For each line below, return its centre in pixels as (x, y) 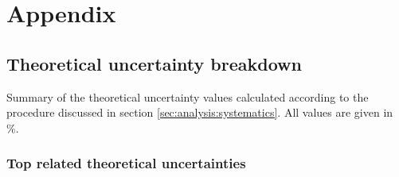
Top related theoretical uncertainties (126, 163)
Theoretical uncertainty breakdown (154, 63)
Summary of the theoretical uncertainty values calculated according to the (188, 96)
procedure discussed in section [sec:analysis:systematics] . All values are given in (200, 112)
